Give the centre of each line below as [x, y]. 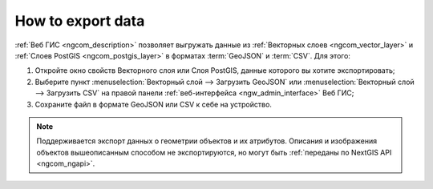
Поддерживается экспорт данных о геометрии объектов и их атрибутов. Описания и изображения [207, 141]
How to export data [80, 21]
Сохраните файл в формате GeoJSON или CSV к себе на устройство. [154, 104]
